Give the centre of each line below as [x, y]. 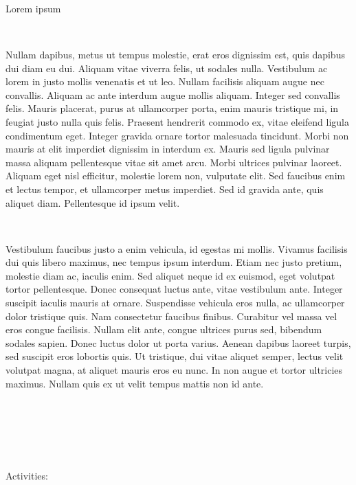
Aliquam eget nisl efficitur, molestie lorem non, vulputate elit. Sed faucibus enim [176, 176]
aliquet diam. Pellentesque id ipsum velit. [93, 202]
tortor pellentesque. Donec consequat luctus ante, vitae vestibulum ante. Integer [174, 289]
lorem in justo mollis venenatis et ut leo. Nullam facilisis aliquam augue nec [165, 81]
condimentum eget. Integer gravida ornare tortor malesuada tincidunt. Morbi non [177, 135]
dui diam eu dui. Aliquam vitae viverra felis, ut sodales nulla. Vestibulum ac [167, 68]
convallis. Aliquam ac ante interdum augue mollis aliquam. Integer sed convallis [173, 94]
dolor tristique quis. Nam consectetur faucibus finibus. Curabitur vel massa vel [171, 316]
